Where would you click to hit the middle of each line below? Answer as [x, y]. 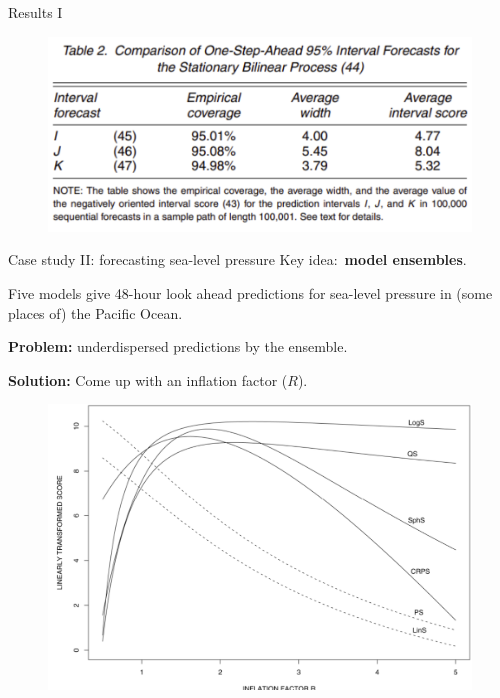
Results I [35, 12]
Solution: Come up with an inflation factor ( [148, 379]
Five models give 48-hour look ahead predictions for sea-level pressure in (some [250, 293]
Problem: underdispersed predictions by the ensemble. [178, 346]
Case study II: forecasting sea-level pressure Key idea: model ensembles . [237, 259]
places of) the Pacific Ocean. [95, 312]
